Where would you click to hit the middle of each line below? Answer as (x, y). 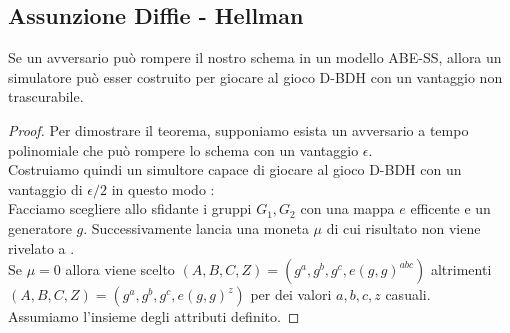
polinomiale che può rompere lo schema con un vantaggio (183, 149)
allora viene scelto (120, 269)
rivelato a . (41, 247)
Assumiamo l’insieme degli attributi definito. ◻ (154, 316)
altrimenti (461, 269)
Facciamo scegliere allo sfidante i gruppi (130, 208)
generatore (40, 227)
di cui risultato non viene (403, 227)
